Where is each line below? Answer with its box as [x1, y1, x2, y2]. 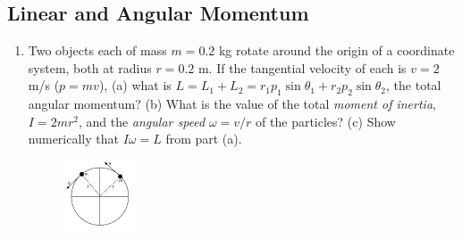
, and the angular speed [78, 111, 206, 130]
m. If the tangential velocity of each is [197, 58, 407, 77]
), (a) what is [98, 76, 172, 95]
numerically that [28, 129, 119, 148]
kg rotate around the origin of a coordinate [218, 41, 455, 60]
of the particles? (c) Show [256, 111, 396, 130]
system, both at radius [28, 58, 152, 77]
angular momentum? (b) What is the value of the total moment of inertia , [28, 95, 436, 113]
